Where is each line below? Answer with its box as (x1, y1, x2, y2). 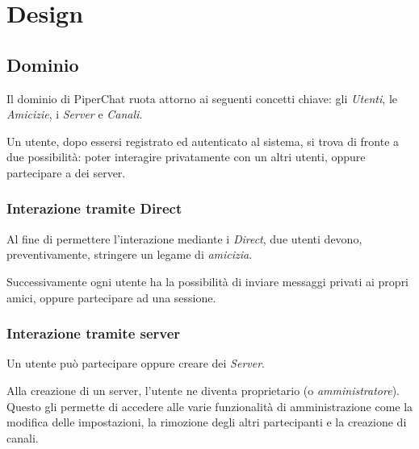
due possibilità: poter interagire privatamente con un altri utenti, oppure (6, 148, 366, 165)
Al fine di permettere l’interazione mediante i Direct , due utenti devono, (6, 230, 362, 247)
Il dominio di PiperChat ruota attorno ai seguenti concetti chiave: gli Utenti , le (6, 89, 397, 106)
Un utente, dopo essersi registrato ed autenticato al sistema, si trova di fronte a (6, 132, 400, 149)
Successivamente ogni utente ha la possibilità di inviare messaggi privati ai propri (6, 272, 409, 289)
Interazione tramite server (6, 323, 181, 343)
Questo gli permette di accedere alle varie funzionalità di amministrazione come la (6, 397, 413, 414)
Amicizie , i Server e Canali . (6, 106, 143, 123)
